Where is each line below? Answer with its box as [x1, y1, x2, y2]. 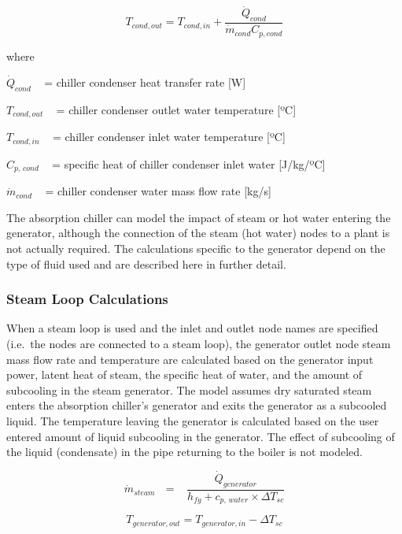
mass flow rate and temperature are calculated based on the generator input [6, 350, 374, 367]
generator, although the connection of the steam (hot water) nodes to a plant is [6, 224, 390, 241]
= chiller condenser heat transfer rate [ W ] [44, 74, 246, 91]
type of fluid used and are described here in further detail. [6, 255, 286, 272]
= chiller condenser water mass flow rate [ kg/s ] [45, 183, 271, 199]
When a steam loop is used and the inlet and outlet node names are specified [6, 320, 378, 336]
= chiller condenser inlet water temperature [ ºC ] [52, 128, 286, 145]
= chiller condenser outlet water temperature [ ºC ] [56, 101, 297, 117]
